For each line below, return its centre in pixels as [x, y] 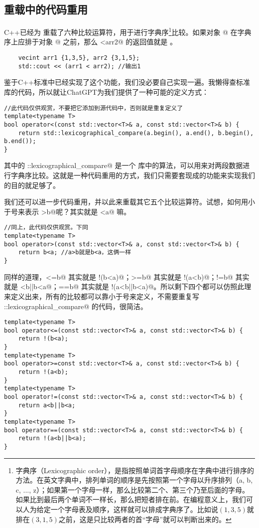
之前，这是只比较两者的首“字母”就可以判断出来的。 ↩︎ [145, 519]
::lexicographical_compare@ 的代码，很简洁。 [76, 306]
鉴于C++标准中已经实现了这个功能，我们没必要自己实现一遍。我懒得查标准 [127, 82]
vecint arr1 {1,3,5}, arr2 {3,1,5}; [79, 58]
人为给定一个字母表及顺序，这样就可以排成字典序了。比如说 [120, 509]
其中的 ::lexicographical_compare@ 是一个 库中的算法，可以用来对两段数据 [124, 165]
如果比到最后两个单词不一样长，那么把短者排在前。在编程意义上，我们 [131, 499]
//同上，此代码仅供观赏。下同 [46, 228]
